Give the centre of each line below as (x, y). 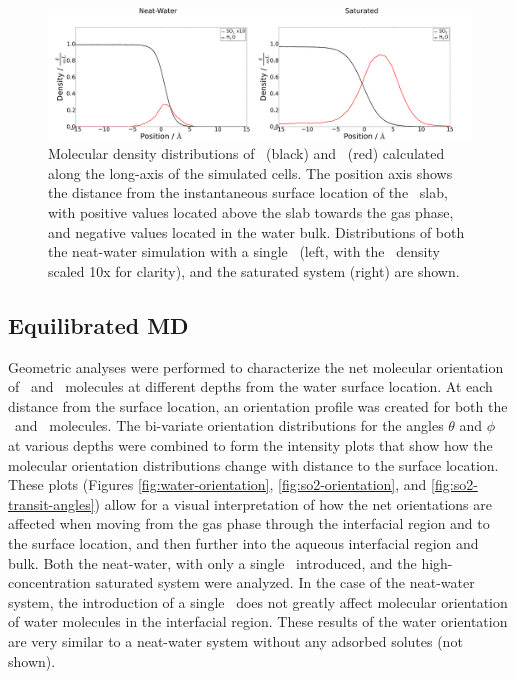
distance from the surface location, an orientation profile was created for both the (258, 405)
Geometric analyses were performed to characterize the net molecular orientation (256, 366)
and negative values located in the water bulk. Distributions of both (256, 231)
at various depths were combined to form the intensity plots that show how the (250, 445)
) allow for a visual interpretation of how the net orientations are (293, 503)
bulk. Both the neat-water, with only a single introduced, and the (212, 562)
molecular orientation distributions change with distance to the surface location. (253, 464)
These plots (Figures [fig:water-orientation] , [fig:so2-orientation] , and (217, 484)
